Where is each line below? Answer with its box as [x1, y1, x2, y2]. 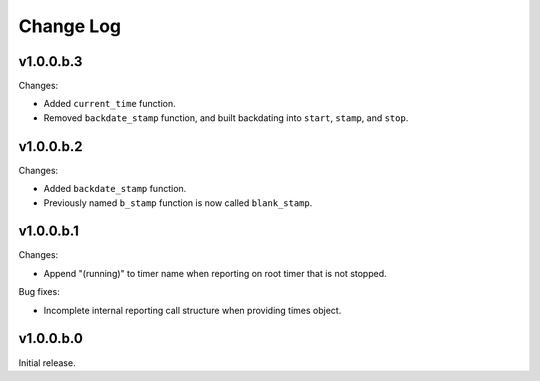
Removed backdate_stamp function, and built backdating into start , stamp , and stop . [43, 111, 409, 124]
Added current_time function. [43, 98, 176, 110]
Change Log [18, 15, 122, 37]
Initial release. [18, 356, 76, 369]
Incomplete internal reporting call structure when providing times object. [43, 304, 342, 316]
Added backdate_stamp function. [43, 183, 187, 195]
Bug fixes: [18, 286, 60, 298]
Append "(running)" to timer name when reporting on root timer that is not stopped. [43, 267, 387, 279]
